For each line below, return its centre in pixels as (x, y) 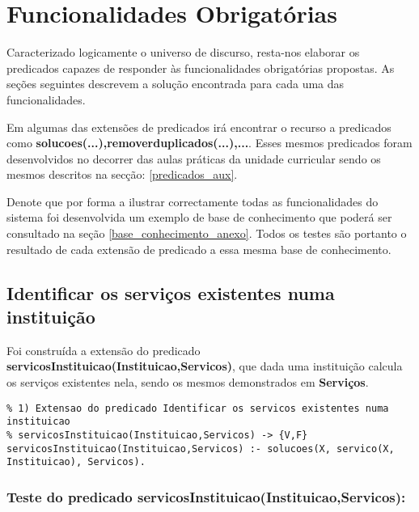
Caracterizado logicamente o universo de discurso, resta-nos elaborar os (183, 52)
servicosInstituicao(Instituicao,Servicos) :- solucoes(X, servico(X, (201, 449)
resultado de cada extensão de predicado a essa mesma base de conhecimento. (199, 249)
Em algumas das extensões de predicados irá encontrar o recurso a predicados (199, 127)
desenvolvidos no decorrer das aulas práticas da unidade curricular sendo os (194, 158)
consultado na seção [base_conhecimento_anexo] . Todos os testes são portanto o (207, 233)
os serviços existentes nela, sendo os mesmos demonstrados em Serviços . (188, 382)
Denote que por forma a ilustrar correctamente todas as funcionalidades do (193, 201)
